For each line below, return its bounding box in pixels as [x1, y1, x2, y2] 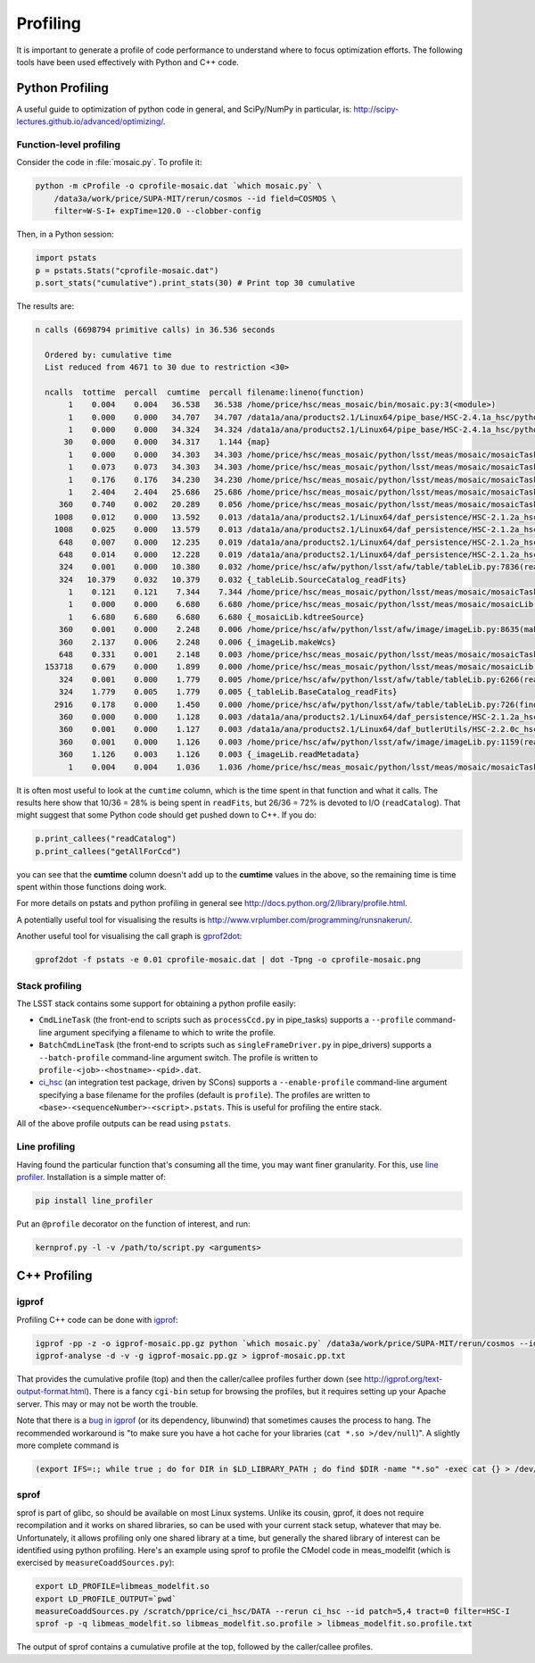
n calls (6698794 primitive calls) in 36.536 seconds [35, 324, 276, 335]
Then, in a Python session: [16, 229, 115, 240]
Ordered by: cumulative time [45, 349, 173, 360]
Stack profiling [16, 979, 82, 992]
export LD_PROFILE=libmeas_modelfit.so [35, 1581, 210, 1592]
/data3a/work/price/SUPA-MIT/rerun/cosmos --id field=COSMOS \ [53, 193, 337, 204]
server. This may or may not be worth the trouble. [16, 1398, 199, 1409]
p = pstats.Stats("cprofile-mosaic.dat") [35, 265, 219, 276]
